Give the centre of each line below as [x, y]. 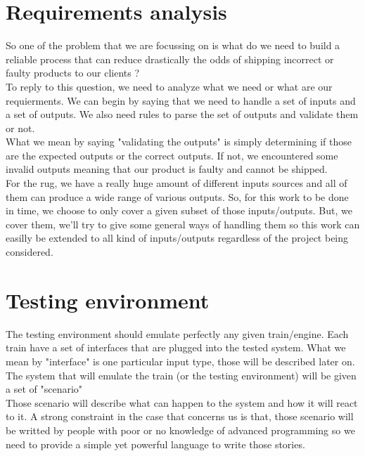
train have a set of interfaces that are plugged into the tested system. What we [176, 347]
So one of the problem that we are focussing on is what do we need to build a [173, 45]
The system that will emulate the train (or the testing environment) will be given [181, 375]
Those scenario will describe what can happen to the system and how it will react [182, 402]
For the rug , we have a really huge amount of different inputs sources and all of [177, 183]
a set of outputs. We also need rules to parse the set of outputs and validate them [182, 114]
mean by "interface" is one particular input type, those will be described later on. [180, 361]
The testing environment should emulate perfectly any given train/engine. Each [177, 333]
